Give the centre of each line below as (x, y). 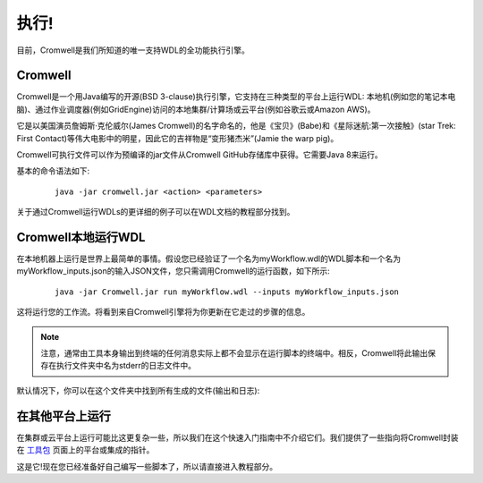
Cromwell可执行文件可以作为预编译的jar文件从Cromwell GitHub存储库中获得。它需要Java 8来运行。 (200, 155)
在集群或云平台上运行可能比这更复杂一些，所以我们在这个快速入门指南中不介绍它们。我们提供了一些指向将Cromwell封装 (238, 437)
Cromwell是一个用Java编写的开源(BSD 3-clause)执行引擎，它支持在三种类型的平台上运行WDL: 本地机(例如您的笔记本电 (236, 97)
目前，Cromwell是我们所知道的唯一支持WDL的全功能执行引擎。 (133, 50)
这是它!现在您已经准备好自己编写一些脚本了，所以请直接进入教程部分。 (147, 466)
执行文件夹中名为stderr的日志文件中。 (126, 366)
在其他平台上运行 (64, 416)
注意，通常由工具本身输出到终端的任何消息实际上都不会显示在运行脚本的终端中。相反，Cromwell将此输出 (234, 353)
